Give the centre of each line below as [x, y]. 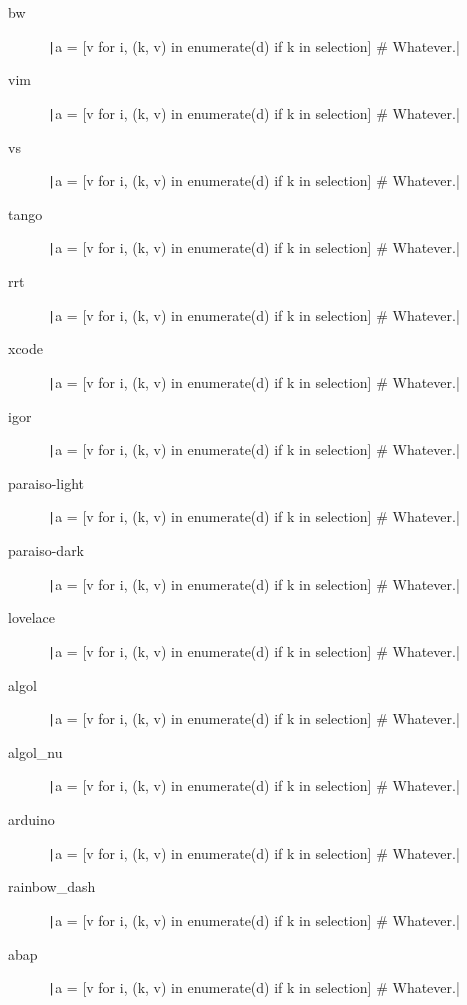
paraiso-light [46, 482]
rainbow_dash [52, 886]
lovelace [32, 617]
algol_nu [35, 751]
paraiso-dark [46, 550]
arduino [31, 819]
